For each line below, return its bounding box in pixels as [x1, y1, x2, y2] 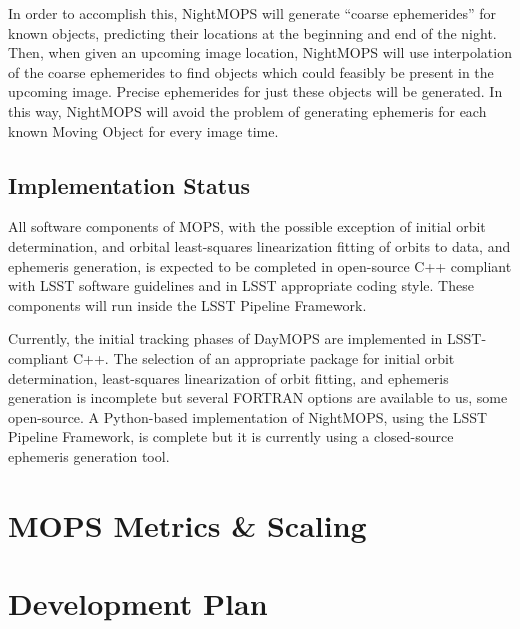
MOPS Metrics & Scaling [8, 504, 367, 545]
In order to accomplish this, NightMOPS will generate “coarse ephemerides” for [8, 3, 496, 23]
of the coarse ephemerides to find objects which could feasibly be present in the [8, 61, 494, 82]
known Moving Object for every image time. [8, 120, 279, 141]
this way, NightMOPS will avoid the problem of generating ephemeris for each [8, 100, 487, 121]
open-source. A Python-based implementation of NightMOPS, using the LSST [8, 406, 488, 427]
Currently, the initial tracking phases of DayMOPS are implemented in [8, 328, 443, 349]
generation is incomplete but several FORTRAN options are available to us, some [8, 387, 508, 408]
